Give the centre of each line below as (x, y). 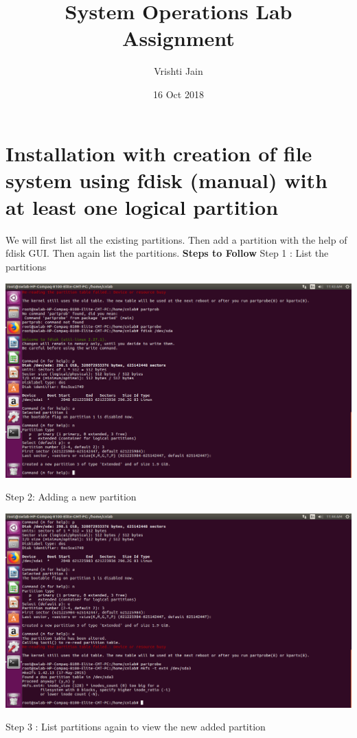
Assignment (178, 38)
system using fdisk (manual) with (166, 180)
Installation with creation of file (159, 153)
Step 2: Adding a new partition (71, 497)
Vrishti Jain (178, 71)
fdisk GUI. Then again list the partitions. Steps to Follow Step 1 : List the (167, 253)
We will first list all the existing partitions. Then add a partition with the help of (176, 239)
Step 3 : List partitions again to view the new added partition (136, 727)
